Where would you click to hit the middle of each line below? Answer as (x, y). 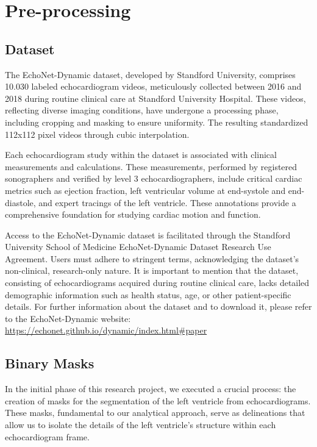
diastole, (20, 202)
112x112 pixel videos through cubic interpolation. (97, 134)
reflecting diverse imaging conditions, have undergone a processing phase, (142, 110)
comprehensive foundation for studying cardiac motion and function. (133, 214)
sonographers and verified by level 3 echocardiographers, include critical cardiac (154, 178)
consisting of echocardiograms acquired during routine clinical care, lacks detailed (157, 283)
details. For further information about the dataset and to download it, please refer (158, 306)
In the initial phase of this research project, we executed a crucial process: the (151, 389)
